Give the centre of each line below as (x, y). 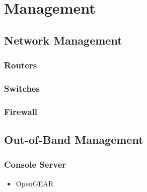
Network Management (63, 40)
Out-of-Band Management (74, 140)
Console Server (35, 164)
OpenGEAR (35, 183)
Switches (22, 88)
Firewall (21, 111)
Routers (21, 65)
